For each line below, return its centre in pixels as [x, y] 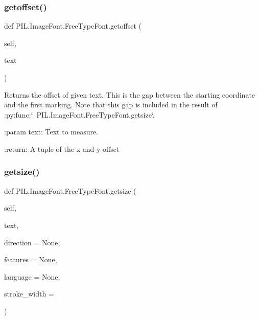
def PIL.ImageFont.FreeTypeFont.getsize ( [70, 190]
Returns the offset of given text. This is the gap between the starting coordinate [130, 94]
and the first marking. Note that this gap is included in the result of [111, 105]
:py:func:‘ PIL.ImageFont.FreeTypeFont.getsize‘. [79, 114]
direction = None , [32, 242]
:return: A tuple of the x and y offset [62, 148]
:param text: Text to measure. [51, 132]
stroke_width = [29, 294]
